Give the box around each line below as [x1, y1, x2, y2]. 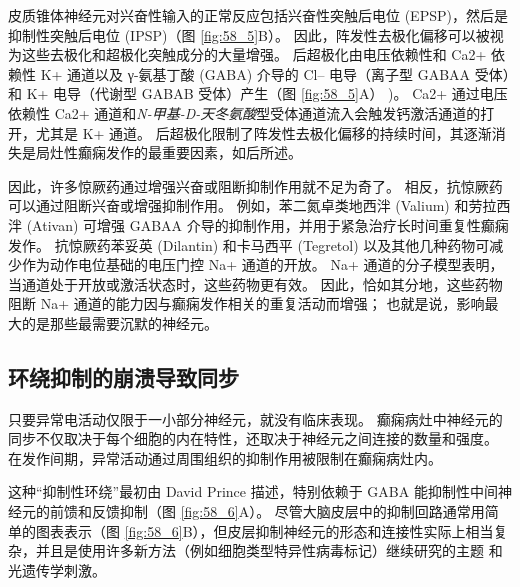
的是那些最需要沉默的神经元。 [21, 312, 218, 333]
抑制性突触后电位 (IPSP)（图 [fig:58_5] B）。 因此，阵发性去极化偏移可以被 [8, 24, 490, 45]
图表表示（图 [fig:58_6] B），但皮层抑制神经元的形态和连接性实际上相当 [35, 520, 494, 541]
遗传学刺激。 [21, 559, 106, 580]
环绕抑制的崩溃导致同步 [8, 361, 239, 392]
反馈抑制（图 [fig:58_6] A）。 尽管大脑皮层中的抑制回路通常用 [91, 501, 485, 522]
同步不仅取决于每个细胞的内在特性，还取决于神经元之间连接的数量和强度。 [8, 428, 498, 449]
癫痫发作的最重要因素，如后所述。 [77, 142, 302, 163]
